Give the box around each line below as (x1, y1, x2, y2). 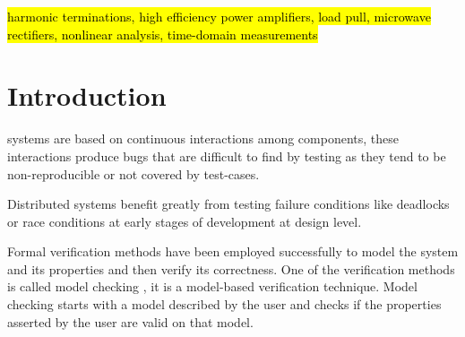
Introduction (7, 77, 167, 114)
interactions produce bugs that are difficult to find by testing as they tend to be (7, 146, 446, 165)
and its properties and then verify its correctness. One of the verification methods (7, 259, 455, 278)
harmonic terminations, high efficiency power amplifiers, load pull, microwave (7, 7, 431, 25)
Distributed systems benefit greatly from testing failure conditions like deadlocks (7, 194, 450, 213)
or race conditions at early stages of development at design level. (7, 212, 362, 230)
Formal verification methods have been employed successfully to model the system (7, 242, 459, 261)
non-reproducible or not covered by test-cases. (7, 164, 260, 183)
